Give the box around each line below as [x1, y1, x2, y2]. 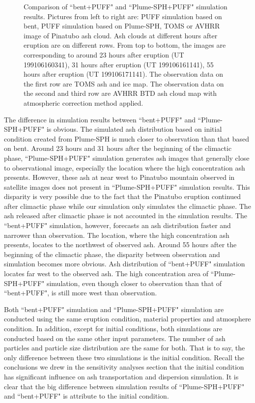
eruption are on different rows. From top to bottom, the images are [24, 40, 226, 50]
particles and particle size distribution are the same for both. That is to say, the [4, 343, 245, 353]
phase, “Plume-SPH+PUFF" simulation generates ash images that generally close [4, 152, 250, 163]
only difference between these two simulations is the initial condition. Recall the [4, 352, 244, 362]
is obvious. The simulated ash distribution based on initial [46, 124, 222, 134]
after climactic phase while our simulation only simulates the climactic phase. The [4, 201, 251, 211]
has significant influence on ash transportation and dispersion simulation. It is [4, 371, 239, 381]
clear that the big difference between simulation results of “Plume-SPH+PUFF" [4, 381, 245, 391]
